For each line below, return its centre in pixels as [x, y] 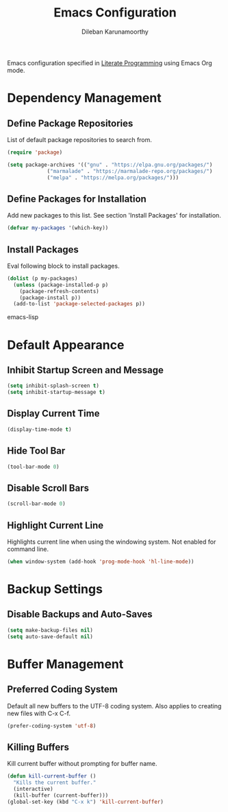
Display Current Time [53, 414]
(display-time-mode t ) [39, 429]
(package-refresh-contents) [59, 291]
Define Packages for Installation [77, 199]
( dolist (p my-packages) [42, 278]
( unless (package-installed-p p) [61, 285]
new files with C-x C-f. [39, 713]
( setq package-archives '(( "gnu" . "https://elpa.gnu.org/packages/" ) [110, 165]
